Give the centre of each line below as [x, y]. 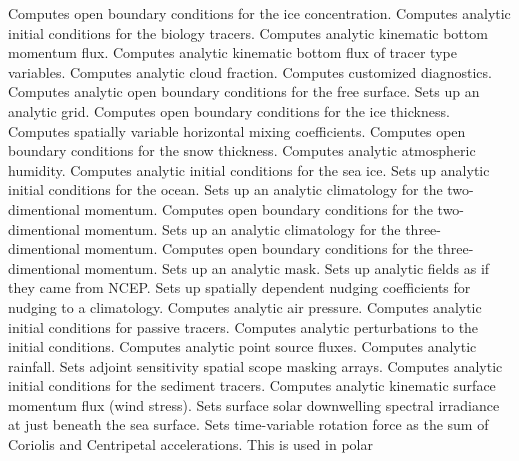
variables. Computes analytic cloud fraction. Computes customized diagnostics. [250, 71]
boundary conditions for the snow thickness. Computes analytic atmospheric [242, 150]
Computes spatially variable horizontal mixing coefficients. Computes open [237, 130]
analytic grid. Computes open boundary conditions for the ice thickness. [229, 110]
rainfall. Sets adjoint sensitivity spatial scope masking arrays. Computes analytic [255, 365]
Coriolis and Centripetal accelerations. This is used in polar [190, 444]
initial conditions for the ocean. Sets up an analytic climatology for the [225, 189]
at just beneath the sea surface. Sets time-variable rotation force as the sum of [248, 424]
